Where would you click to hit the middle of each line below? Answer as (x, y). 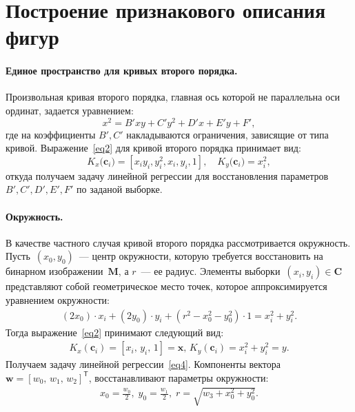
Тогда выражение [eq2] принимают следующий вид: (115, 332)
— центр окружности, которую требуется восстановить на (201, 256)
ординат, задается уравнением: (70, 110)
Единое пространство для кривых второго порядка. (122, 71)
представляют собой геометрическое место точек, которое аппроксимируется (166, 286)
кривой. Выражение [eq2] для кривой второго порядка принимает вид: (153, 148)
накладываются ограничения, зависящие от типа (227, 134)
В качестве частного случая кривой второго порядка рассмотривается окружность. (178, 242)
